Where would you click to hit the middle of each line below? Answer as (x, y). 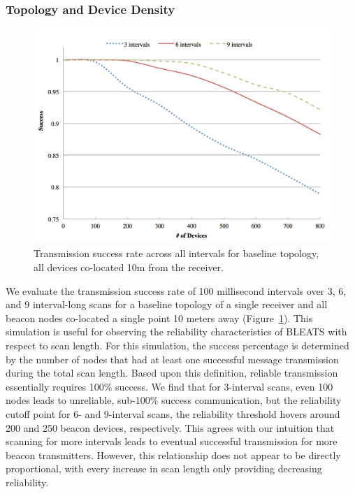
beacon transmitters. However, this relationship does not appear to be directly (173, 455)
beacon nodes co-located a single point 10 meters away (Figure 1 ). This (159, 318)
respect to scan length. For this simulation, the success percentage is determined (177, 346)
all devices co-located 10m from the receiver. (129, 267)
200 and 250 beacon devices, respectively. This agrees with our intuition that (170, 427)
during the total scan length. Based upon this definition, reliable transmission (172, 373)
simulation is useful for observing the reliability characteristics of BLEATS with (176, 332)
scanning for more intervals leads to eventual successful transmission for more (172, 441)
